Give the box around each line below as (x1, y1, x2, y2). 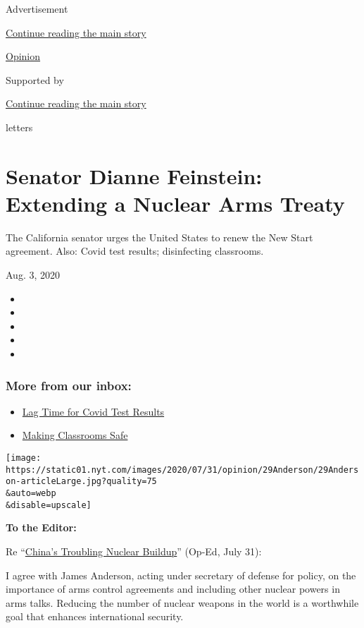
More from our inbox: (6, 376, 132, 394)
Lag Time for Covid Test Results (22, 404, 165, 418)
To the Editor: (6, 520, 77, 535)
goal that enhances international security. (6, 609, 184, 624)
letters (6, 119, 33, 134)
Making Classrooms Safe (22, 428, 128, 442)
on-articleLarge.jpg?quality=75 (6, 476, 157, 487)
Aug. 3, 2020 (6, 267, 60, 282)
